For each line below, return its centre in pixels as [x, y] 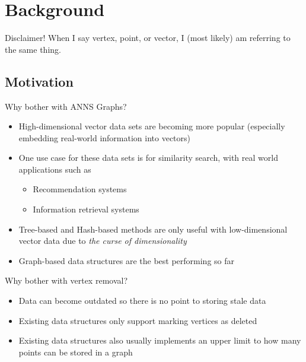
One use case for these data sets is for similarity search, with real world [148, 158]
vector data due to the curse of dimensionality [103, 241]
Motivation [39, 81]
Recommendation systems [80, 189]
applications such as [55, 169]
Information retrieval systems [86, 209]
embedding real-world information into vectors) [104, 137]
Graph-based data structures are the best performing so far [127, 260]
